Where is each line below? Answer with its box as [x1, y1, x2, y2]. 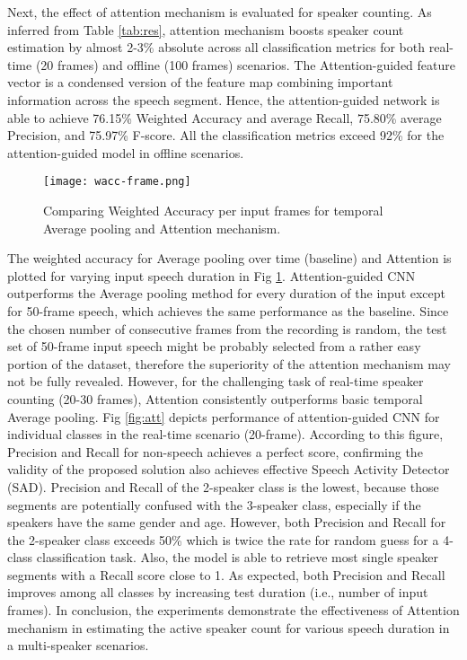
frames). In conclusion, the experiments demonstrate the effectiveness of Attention [7, 601, 460, 620]
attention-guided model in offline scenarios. [7, 143, 244, 162]
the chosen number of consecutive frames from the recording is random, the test [7, 319, 447, 338]
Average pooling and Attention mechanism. [43, 218, 281, 237]
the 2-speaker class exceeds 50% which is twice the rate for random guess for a [7, 530, 439, 549]
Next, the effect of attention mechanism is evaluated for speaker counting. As [7, 3, 432, 21]
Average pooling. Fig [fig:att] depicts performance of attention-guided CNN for [7, 407, 440, 426]
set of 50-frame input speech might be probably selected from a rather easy [7, 337, 421, 356]
